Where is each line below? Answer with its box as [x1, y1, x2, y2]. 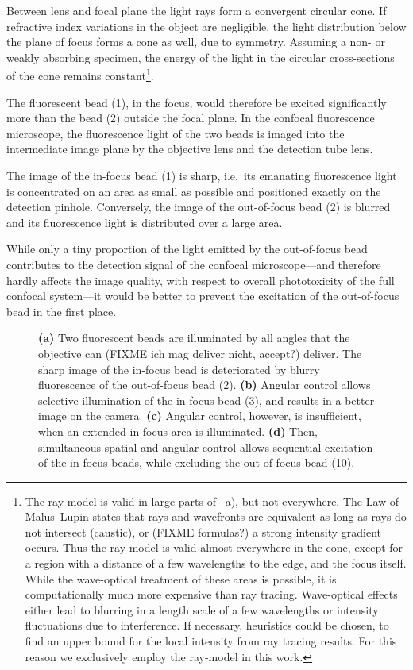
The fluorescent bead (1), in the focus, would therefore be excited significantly [6, 94, 387, 110]
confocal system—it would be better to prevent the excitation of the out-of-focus [6, 287, 399, 304]
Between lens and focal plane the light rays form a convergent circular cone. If [6, 2, 387, 18]
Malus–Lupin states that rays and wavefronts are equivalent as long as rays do [25, 508, 407, 525]
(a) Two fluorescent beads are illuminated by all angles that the [38, 329, 350, 346]
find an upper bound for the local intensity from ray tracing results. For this [25, 633, 397, 649]
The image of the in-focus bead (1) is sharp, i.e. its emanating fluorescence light [6, 167, 397, 183]
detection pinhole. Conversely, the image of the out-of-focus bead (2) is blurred [6, 198, 391, 215]
